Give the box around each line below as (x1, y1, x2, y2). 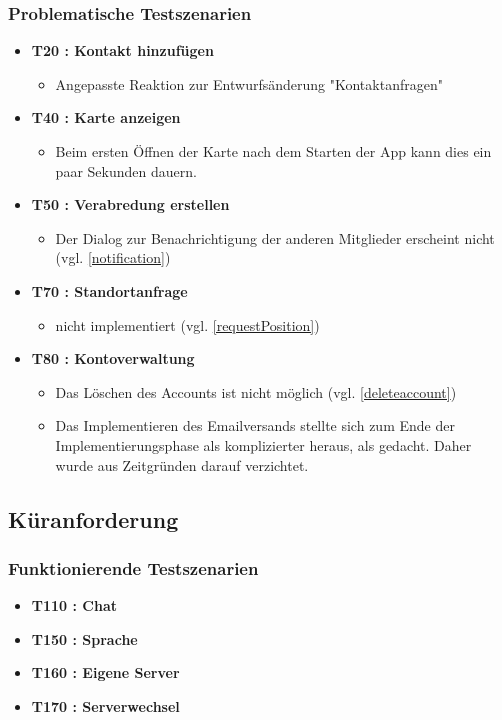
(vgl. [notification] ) (55, 247, 171, 268)
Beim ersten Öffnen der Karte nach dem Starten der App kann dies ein (55, 141, 492, 161)
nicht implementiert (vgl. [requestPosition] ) (55, 314, 320, 335)
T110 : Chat (31, 595, 118, 616)
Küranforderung (8, 503, 179, 534)
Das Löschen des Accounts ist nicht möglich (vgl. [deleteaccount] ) (55, 381, 457, 402)
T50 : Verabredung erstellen (31, 194, 230, 215)
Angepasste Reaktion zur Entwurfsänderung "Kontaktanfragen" (55, 73, 443, 94)
